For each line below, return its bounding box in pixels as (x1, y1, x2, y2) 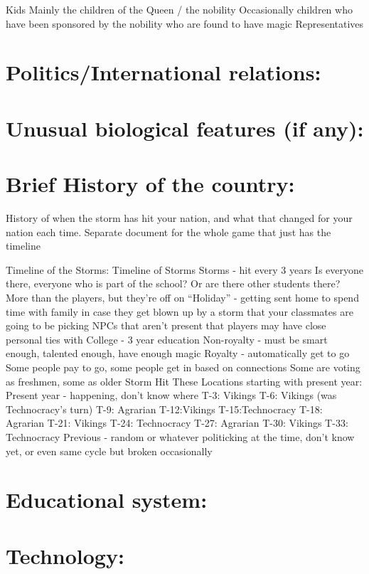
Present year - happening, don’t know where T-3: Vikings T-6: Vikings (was (6, 388, 337, 403)
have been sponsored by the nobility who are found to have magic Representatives (6, 16, 364, 31)
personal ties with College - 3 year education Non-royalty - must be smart (6, 331, 328, 346)
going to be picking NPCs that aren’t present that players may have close (6, 318, 326, 333)
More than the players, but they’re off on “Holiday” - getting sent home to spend (6, 290, 359, 305)
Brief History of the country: (6, 169, 295, 198)
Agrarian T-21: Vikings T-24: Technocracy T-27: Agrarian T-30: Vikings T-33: (6, 415, 348, 430)
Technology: (6, 541, 124, 570)
